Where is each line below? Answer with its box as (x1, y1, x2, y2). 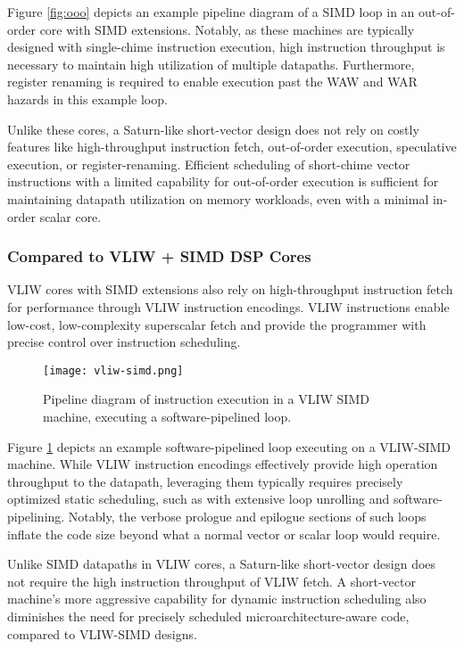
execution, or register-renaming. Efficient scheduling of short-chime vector (7, 154, 410, 173)
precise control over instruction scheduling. (7, 333, 241, 351)
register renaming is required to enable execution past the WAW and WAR (7, 72, 418, 91)
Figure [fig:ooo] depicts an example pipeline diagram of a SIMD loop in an (7, 3, 415, 21)
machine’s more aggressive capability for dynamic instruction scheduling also (7, 589, 427, 608)
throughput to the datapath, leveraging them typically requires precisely (7, 472, 403, 490)
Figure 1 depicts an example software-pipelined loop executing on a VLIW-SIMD (7, 437, 452, 456)
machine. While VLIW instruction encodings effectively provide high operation (7, 455, 438, 473)
